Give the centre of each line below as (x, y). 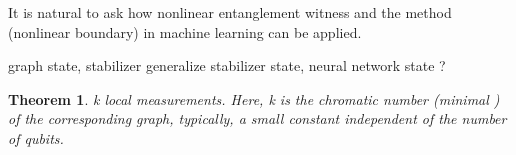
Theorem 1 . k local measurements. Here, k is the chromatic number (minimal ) (254, 98)
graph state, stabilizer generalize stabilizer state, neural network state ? (227, 65)
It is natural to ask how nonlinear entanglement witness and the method (230, 12)
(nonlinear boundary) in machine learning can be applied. (185, 31)
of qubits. (36, 137)
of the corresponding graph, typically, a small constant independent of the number (257, 118)
